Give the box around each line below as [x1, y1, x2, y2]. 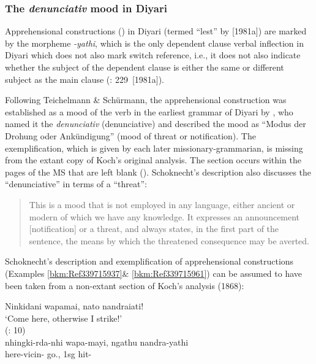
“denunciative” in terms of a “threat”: [5, 177, 147, 190]
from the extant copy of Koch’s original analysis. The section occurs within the [5, 153, 301, 166]
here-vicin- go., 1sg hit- [5, 347, 92, 360]
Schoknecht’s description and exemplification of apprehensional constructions [5, 255, 294, 268]
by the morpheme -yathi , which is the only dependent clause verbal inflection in [5, 36, 304, 49]
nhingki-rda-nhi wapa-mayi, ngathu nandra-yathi [5, 335, 189, 348]
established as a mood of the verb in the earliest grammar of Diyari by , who [5, 105, 293, 118]
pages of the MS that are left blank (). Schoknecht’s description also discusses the [5, 165, 312, 178]
